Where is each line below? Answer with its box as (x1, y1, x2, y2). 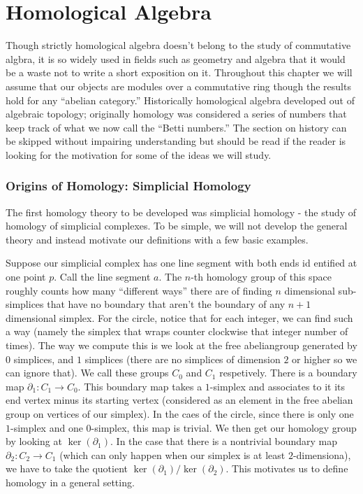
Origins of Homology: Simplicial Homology (6, 177, 251, 195)
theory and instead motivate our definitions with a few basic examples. (6, 232, 309, 246)
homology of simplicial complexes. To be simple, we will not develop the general (6, 218, 348, 233)
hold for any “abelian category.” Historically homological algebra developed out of (6, 92, 355, 107)
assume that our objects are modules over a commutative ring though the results (6, 78, 351, 93)
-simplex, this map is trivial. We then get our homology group (91, 420, 357, 435)
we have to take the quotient (6, 461, 128, 476)
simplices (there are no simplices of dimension (84, 351, 281, 366)
